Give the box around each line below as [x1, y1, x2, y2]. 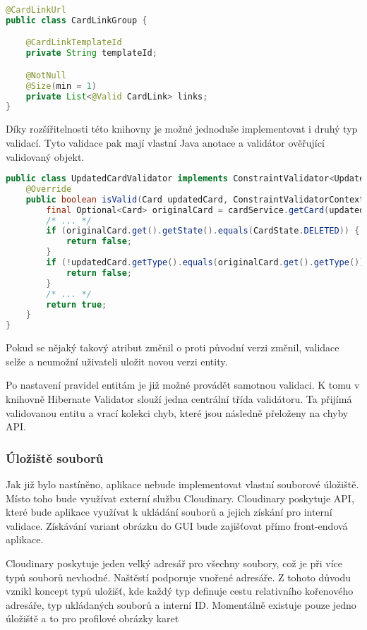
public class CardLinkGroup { [6, 15, 148, 25]
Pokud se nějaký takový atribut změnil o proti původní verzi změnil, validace [6, 340, 339, 355]
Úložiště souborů [6, 449, 104, 466]
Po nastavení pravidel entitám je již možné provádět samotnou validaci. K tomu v [6, 377, 360, 392]
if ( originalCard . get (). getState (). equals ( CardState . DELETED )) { [46, 226, 360, 236]
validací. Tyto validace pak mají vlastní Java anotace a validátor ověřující [6, 135, 325, 150]
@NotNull [25, 70, 66, 80]
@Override [25, 183, 72, 194]
